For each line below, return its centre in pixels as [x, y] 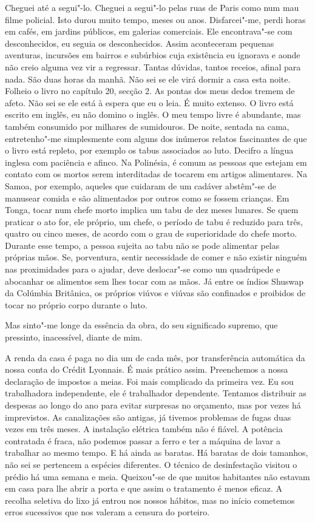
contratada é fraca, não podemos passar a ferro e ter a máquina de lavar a [143, 440]
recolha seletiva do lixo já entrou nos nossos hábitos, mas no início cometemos [150, 500]
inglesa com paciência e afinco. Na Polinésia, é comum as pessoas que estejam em [156, 162]
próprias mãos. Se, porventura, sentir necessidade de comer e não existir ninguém [156, 257]
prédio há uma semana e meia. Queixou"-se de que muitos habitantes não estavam [157, 476]
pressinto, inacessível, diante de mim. [74, 337]
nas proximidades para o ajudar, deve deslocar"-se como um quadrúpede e [143, 269]
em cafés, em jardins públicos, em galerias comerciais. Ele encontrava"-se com [149, 31]
